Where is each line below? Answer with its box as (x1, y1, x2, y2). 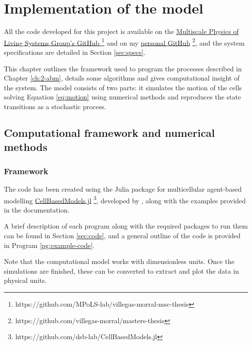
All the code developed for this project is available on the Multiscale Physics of (4, 26, 239, 36)
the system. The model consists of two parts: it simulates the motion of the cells (4, 82, 242, 92)
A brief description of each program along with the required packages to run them (4, 221, 248, 231)
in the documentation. (4, 204, 70, 214)
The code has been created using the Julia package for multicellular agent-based (4, 183, 242, 194)
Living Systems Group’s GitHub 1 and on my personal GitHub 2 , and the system (4, 36, 245, 48)
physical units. (4, 275, 47, 285)
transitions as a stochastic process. (4, 101, 106, 111)
